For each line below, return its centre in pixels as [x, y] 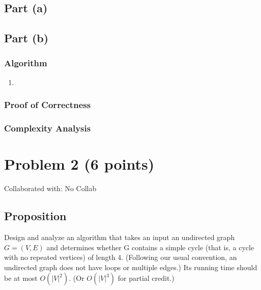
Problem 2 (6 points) [79, 164]
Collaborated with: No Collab [50, 188]
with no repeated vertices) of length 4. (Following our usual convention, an [121, 257]
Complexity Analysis [48, 128]
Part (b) [26, 38]
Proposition [35, 216]
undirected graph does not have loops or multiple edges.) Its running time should [131, 267]
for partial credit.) [146, 278]
